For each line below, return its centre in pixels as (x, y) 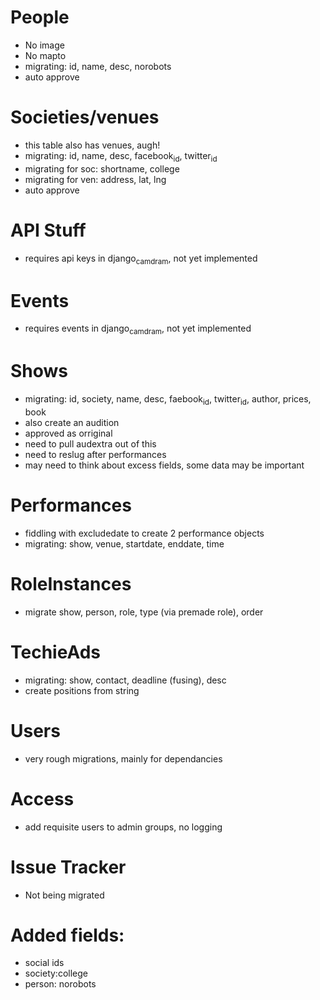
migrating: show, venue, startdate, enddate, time (124, 543)
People (40, 17)
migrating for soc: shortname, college (102, 168)
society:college (56, 973)
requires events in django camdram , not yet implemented (138, 329)
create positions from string (82, 690)
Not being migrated (64, 895)
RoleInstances (71, 584)
